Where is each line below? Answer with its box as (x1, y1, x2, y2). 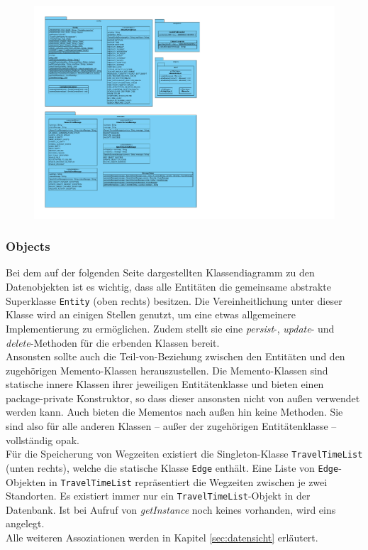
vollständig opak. (6, 432, 79, 447)
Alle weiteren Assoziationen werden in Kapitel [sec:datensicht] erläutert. (6, 530, 318, 545)
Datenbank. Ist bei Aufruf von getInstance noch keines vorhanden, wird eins (6, 502, 336, 517)
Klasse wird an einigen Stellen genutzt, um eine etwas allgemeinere (6, 307, 296, 322)
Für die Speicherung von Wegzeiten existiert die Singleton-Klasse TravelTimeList (6, 446, 363, 461)
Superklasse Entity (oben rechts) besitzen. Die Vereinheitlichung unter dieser (6, 293, 342, 308)
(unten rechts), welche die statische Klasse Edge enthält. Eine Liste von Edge (6, 460, 339, 475)
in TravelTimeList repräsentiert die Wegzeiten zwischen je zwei (49, 474, 328, 489)
